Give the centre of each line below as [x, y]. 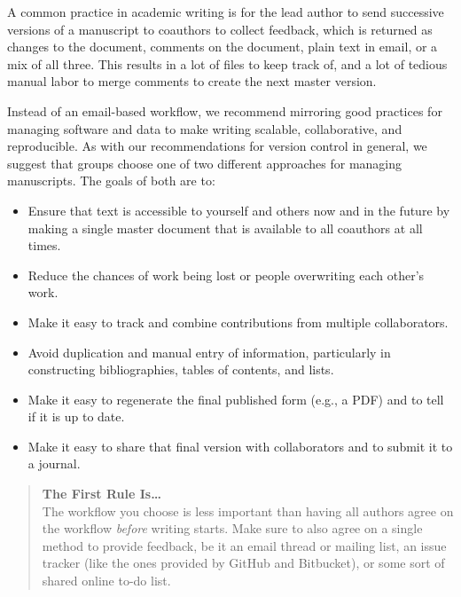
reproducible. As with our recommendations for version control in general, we [217, 146]
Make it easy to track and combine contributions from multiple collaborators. [238, 322]
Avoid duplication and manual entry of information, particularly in [209, 352]
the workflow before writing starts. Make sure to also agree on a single [232, 528]
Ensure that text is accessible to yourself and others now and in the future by [239, 210]
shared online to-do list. [106, 581]
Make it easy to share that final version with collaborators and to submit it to [240, 446]
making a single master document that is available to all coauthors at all [225, 228]
